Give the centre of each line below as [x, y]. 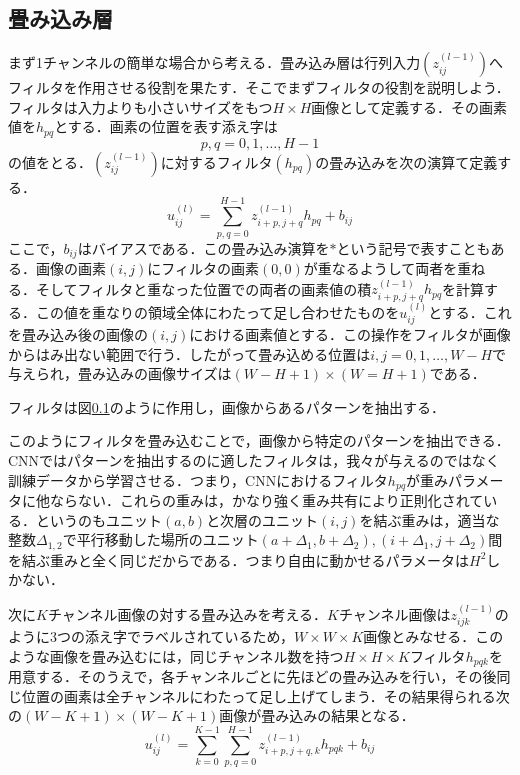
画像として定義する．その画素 [409, 106]
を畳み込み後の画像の [78, 334]
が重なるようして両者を [380, 268]
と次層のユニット [262, 519]
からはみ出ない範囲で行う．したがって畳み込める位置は [189, 353]
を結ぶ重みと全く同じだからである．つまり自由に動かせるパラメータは [239, 559]
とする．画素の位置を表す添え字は [166, 126]
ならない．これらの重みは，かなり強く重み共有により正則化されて [266, 500]
